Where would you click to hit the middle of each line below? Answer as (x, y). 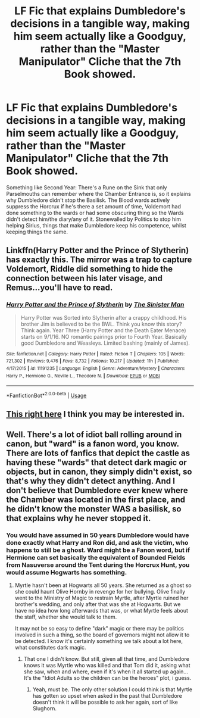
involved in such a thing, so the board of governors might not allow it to (102, 635)
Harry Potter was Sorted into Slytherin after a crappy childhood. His (104, 317)
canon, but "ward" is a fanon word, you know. (93, 444)
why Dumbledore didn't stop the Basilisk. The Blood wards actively (88, 200)
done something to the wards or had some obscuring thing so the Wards (95, 213)
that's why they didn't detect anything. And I (91, 481)
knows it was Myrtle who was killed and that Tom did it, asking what (107, 665)
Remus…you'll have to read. (60, 288)
